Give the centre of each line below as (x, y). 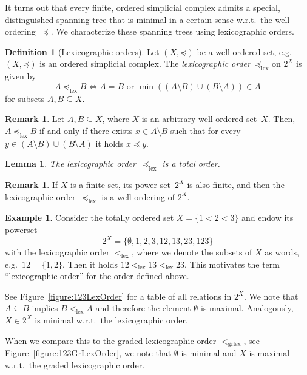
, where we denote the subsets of (192, 252)
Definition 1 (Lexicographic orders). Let (82, 51)
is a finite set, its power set (120, 184)
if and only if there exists (86, 130)
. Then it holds (90, 264)
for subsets (25, 98)
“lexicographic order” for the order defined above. (97, 276)
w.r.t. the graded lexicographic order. (75, 364)
